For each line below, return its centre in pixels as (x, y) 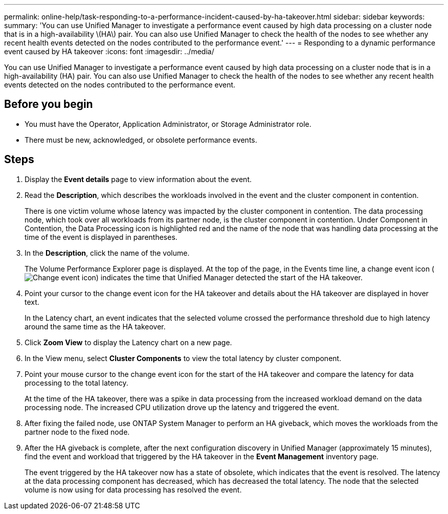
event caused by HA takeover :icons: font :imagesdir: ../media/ (109, 51)
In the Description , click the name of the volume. (107, 253)
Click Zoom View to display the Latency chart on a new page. (128, 342)
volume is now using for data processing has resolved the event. (133, 489)
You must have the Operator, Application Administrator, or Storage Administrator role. (168, 124)
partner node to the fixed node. (77, 432)
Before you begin (49, 104)
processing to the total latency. (76, 383)
